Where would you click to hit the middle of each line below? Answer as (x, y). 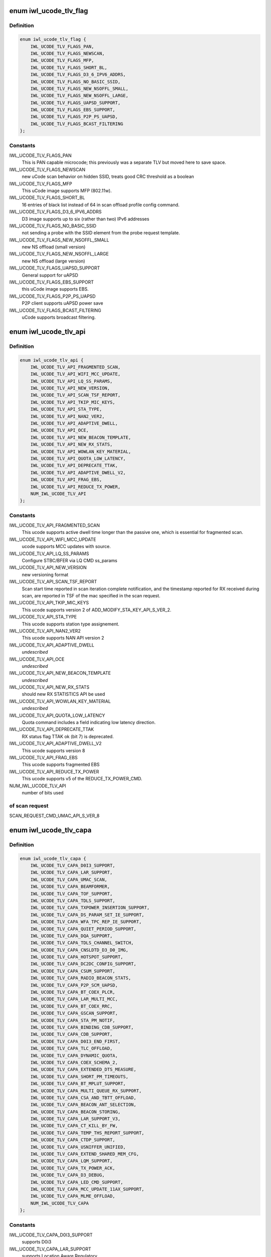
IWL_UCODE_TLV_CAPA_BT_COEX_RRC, (72, 1006)
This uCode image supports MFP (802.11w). (67, 191)
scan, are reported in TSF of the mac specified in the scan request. (91, 595)
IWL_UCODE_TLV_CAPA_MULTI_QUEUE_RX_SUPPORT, (86, 1091)
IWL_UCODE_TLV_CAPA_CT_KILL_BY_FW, (74, 1126)
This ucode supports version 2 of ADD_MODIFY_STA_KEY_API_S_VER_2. (97, 610)
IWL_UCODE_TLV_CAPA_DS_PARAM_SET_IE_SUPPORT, (87, 915)
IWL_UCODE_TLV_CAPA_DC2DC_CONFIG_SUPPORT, (83, 964)
